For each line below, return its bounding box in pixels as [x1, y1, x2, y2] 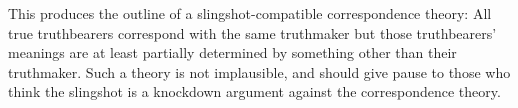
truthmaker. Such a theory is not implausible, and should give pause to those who [8, 61, 511, 82]
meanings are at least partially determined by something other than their [8, 42, 457, 63]
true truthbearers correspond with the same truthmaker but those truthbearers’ [8, 22, 497, 43]
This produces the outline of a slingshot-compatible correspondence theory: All [8, 3, 492, 23]
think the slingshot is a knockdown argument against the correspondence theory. [8, 81, 501, 102]
